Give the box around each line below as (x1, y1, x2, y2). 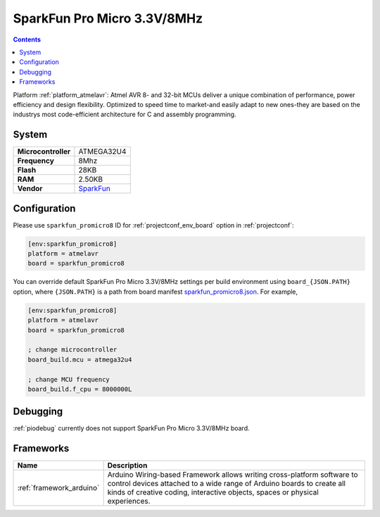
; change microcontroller (27, 346, 118, 354)
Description (107, 461, 148, 471)
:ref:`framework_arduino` (17, 483, 100, 493)
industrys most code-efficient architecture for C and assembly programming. (13, 110, 236, 119)
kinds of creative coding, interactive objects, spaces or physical (107, 487, 319, 497)
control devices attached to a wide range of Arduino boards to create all (107, 479, 346, 489)
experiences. (107, 497, 151, 506)
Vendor (17, 184, 43, 194)
